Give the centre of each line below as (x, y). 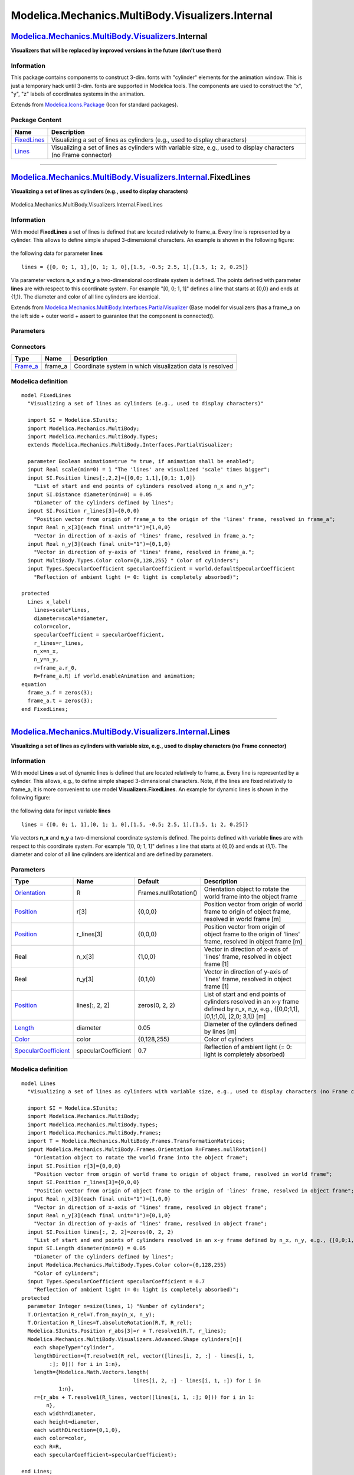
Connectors (28, 347)
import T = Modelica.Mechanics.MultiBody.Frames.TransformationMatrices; (136, 1141)
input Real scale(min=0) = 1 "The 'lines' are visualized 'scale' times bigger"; (149, 470)
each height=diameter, (66, 1422)
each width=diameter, (65, 1414)
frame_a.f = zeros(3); (60, 693)
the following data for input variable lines (61, 811)
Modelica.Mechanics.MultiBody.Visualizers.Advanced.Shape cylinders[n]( (135, 1339)
